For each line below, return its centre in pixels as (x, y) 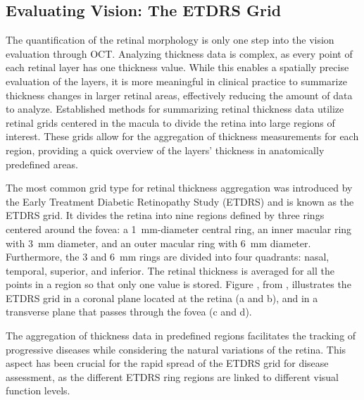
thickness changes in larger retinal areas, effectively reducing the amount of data (179, 95)
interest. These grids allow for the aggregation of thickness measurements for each (182, 136)
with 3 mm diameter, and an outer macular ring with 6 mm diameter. (158, 243)
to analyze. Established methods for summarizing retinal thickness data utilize (175, 109)
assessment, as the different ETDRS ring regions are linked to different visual (172, 376)
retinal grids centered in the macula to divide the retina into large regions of (170, 122)
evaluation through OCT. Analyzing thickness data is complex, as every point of (179, 53)
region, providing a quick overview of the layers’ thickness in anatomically (165, 150)
